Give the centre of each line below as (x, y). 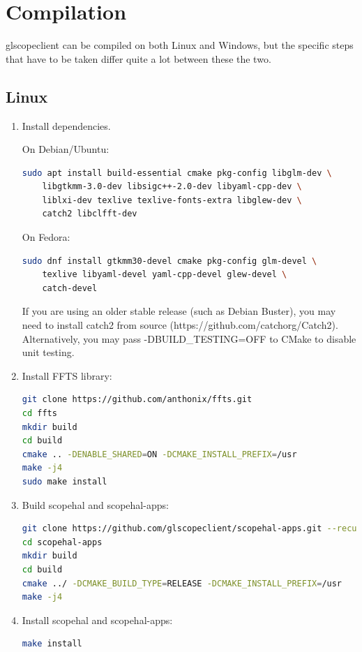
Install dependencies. (66, 125)
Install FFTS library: (67, 375)
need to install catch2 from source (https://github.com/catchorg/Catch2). (180, 325)
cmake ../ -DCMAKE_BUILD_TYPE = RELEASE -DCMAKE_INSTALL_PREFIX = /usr (182, 583)
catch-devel (70, 288)
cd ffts (39, 414)
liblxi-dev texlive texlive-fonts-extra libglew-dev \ (172, 200)
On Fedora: (46, 237)
